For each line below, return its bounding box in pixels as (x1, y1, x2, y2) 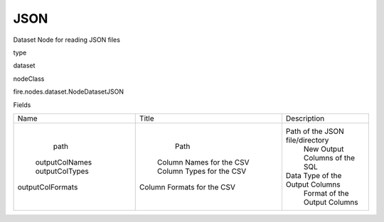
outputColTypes (35, 166, 89, 176)
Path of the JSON (285, 126, 344, 136)
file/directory (285, 135, 329, 145)
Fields (13, 100, 31, 109)
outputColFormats (17, 182, 78, 192)
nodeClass (13, 74, 45, 83)
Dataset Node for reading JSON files (13, 35, 121, 44)
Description (285, 113, 325, 123)
